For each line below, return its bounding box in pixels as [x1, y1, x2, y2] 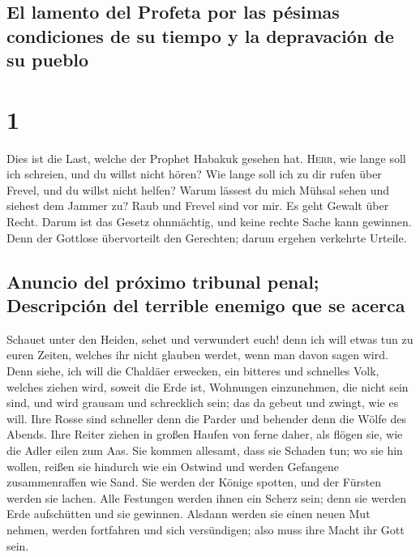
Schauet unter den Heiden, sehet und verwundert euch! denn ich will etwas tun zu [6, 330, 414, 347]
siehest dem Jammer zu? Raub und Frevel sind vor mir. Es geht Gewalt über [6, 197, 389, 214]
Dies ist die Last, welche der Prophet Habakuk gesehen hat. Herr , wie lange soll [6, 149, 406, 166]
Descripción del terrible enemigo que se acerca [6, 293, 405, 318]
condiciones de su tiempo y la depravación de [6, 23, 394, 48]
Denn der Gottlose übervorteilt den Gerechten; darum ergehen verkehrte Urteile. [6, 229, 407, 246]
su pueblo [6, 47, 89, 72]
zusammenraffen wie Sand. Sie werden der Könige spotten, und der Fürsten [6, 473, 381, 491]
